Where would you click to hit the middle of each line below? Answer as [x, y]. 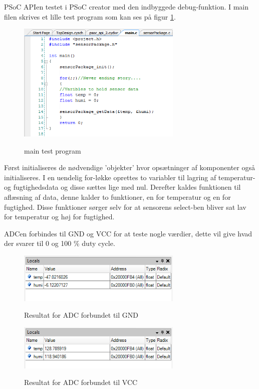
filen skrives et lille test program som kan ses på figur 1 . [90, 16]
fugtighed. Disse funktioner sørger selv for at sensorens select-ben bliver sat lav [125, 207]
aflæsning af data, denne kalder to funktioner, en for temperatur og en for [117, 197]
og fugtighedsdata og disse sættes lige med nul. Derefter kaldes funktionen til [122, 187]
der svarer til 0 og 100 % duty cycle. [60, 243]
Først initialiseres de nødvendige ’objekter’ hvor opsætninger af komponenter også [129, 167]
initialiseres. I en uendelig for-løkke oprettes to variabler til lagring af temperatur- [130, 177]
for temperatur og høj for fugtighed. [59, 217]
